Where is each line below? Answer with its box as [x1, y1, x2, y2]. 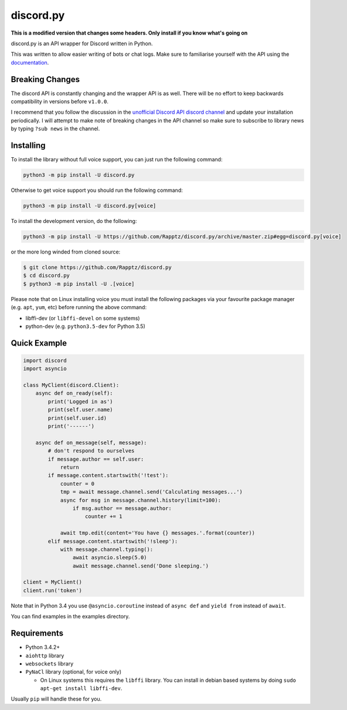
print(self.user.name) [47, 407, 114, 413]
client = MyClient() [23, 579, 82, 586]
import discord [23, 357, 67, 364]
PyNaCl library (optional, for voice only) [25, 668, 122, 675]
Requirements [11, 628, 64, 638]
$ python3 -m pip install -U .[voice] [23, 280, 135, 287]
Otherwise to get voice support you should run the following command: [11, 187, 183, 194]
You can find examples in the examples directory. [11, 613, 130, 620]
